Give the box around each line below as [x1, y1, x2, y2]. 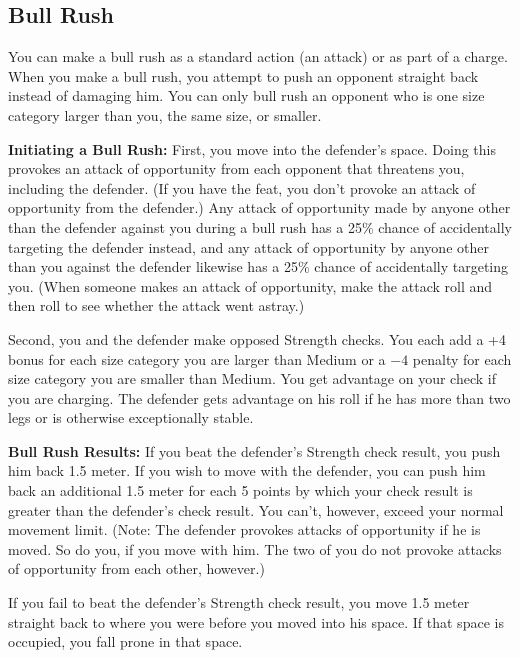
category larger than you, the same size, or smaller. [8, 104, 322, 125]
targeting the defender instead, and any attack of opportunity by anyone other [8, 236, 489, 257]
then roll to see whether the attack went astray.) [8, 295, 305, 316]
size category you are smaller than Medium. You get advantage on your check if [8, 368, 496, 389]
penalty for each [412, 348, 512, 369]
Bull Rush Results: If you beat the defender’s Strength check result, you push [8, 440, 501, 461]
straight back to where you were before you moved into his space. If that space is [8, 611, 504, 632]
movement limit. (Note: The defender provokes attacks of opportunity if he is [8, 519, 481, 540]
